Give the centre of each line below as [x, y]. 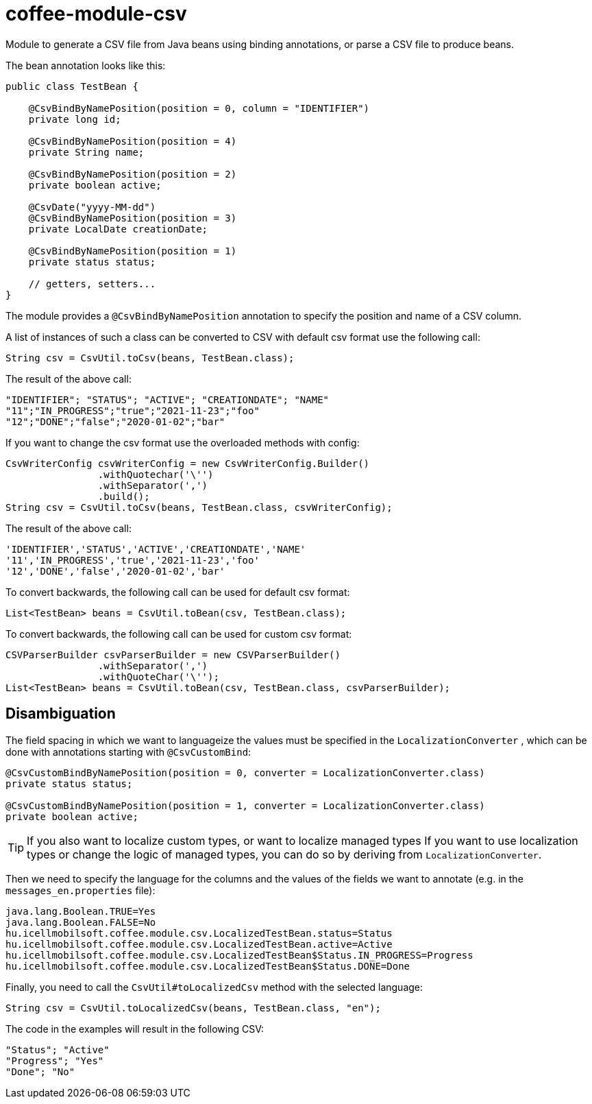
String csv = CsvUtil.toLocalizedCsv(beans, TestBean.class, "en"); [193, 1008]
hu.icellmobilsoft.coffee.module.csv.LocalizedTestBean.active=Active [199, 944]
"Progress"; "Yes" [55, 1060]
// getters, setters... [92, 284]
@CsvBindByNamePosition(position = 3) [133, 218]
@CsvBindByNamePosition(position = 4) [133, 141]
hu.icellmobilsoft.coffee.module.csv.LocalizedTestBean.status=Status [199, 933]
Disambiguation [61, 714]
